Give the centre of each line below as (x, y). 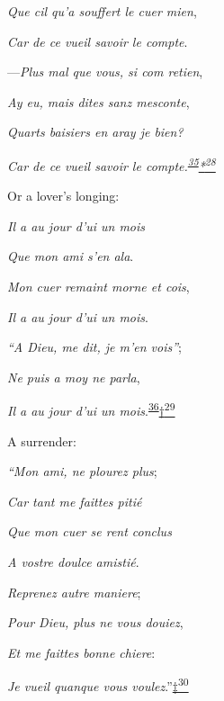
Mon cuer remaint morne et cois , (99, 286)
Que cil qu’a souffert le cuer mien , (102, 11)
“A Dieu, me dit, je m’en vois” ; (94, 347)
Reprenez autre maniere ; (74, 592)
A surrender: (42, 440)
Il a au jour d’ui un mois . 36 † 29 (91, 409)
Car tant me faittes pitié (75, 501)
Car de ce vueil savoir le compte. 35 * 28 (112, 164)
